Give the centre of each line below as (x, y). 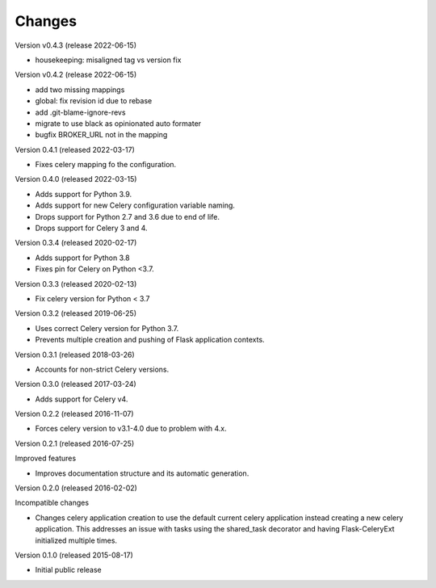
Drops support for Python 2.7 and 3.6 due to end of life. (127, 216)
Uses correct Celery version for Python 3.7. (107, 328)
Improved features (46, 458)
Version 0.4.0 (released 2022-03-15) (76, 179)
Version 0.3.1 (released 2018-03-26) (75, 355)
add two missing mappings (80, 90)
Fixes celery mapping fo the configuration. (106, 165)
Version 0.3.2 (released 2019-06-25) (76, 313)
